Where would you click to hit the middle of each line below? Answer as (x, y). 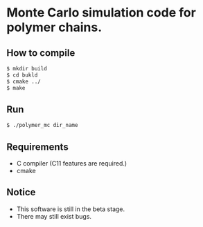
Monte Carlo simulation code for (101, 13)
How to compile (41, 53)
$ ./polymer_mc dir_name (42, 126)
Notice (21, 192)
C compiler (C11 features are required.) (72, 163)
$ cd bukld (22, 75)
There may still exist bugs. (54, 216)
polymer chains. (54, 27)
